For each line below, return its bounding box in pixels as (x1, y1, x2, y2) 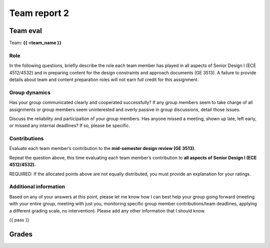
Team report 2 (9, 7, 69, 18)
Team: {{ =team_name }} (9, 40, 62, 46)
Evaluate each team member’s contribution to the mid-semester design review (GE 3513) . (9, 145, 196, 151)
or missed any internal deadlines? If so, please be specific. (9, 122, 130, 128)
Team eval (9, 26, 42, 35)
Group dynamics (9, 89, 51, 96)
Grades (9, 230, 32, 238)
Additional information (9, 183, 65, 190)
